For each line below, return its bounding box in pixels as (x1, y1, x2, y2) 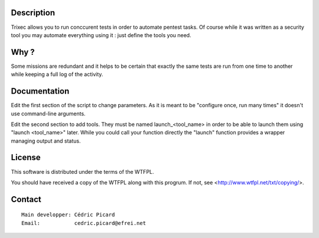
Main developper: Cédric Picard (21, 211, 115, 218)
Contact (11, 194, 41, 204)
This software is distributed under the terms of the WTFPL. (11, 168, 154, 175)
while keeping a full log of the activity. (11, 71, 103, 78)
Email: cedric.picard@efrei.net (21, 220, 147, 226)
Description (11, 8, 56, 18)
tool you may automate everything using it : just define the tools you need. (11, 31, 191, 38)
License (11, 153, 41, 163)
